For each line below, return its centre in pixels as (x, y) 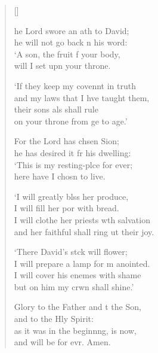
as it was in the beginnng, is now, (75, 330)
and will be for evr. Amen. (62, 342)
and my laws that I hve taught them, (82, 97)
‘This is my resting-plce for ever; (73, 164)
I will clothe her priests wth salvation (82, 219)
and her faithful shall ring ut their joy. (84, 231)
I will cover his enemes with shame (78, 275)
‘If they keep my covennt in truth (75, 85)
